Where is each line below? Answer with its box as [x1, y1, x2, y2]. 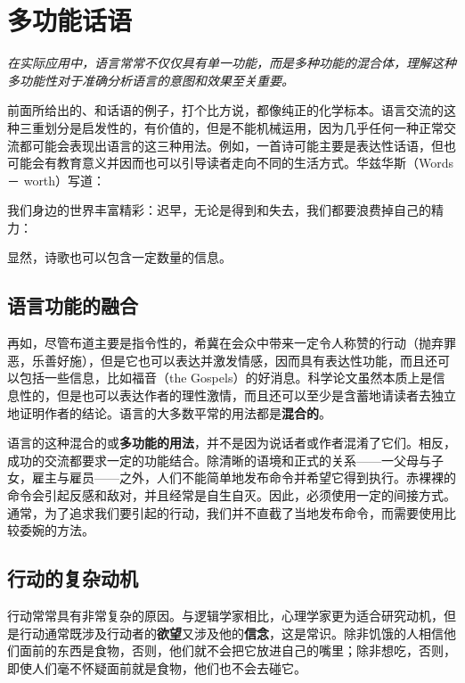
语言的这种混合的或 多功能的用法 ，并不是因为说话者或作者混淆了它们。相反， [7, 433, 456, 452]
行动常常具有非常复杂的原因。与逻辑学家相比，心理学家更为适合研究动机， [7, 606, 444, 624]
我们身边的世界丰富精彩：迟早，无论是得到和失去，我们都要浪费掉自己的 [7, 201, 431, 219]
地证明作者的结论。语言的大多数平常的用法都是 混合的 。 [7, 403, 331, 422]
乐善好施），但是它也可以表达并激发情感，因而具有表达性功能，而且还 [31, 350, 437, 369]
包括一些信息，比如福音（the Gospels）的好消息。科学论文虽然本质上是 [19, 368, 433, 387]
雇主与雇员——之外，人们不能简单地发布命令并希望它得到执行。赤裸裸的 [31, 468, 456, 487]
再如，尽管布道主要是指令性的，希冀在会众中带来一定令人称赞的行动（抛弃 [7, 333, 444, 352]
